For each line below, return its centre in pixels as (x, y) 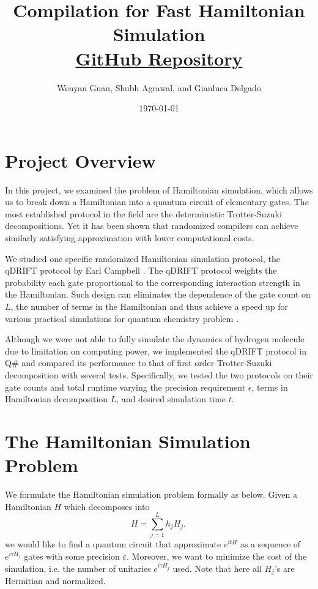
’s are (284, 568)
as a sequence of (270, 544)
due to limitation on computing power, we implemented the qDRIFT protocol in (156, 351)
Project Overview (80, 160)
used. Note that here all (217, 568)
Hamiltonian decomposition (57, 399)
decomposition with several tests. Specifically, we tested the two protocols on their (159, 374)
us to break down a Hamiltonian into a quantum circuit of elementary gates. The (157, 202)
